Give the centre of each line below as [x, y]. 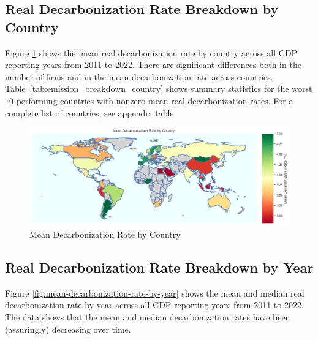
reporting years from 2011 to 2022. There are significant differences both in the [153, 65]
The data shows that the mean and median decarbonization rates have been [148, 316]
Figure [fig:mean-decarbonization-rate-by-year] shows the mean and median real [155, 293]
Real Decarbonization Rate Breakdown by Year [159, 267]
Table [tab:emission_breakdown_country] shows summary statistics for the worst [159, 89]
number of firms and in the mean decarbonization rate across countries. [139, 76]
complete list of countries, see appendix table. [91, 112]
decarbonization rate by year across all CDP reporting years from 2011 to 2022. [154, 305]
